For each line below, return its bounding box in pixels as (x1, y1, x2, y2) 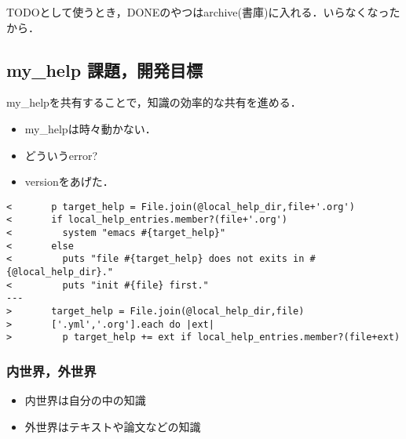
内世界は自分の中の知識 (24, 392, 146, 408)
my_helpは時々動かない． (24, 120, 156, 136)
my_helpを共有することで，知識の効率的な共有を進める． (6, 94, 302, 111)
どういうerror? (24, 147, 98, 163)
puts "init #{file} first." (62, 279, 209, 291)
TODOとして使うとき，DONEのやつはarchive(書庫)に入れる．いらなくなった (6, 4, 401, 20)
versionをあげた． (24, 173, 114, 190)
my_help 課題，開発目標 (6, 57, 203, 82)
